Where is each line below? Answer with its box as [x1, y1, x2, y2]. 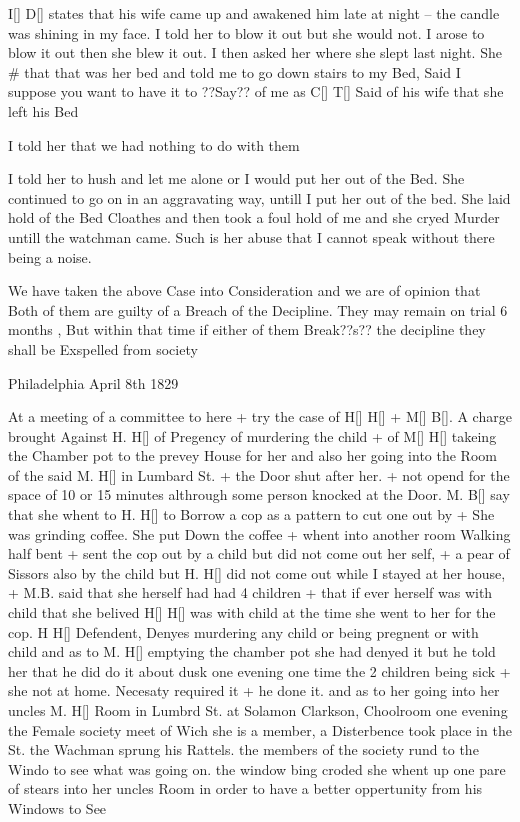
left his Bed [8, 100, 79, 121]
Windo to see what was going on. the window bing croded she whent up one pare [8, 758, 506, 779]
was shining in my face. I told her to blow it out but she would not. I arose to [8, 22, 485, 43]
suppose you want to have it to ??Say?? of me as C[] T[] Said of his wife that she [8, 81, 504, 102]
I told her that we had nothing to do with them [8, 134, 300, 155]
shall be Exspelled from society [8, 338, 198, 359]
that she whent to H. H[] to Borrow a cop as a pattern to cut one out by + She [8, 504, 495, 525]
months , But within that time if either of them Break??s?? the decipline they [8, 319, 486, 340]
